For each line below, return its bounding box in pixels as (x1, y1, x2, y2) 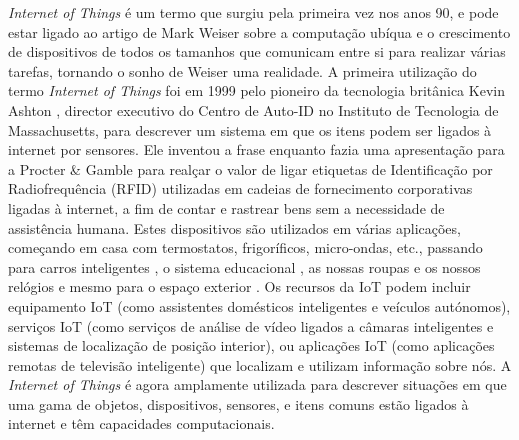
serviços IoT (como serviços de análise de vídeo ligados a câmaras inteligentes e (8, 315, 494, 336)
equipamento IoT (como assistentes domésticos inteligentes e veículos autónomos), (8, 295, 511, 316)
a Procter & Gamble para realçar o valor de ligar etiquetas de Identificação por (8, 158, 493, 179)
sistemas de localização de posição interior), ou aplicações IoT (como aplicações (8, 335, 495, 356)
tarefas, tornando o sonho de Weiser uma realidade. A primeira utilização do (8, 60, 477, 81)
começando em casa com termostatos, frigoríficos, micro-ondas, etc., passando (8, 237, 483, 258)
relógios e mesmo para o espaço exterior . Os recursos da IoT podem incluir (8, 276, 471, 297)
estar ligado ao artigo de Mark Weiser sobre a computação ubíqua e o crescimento (8, 21, 511, 42)
